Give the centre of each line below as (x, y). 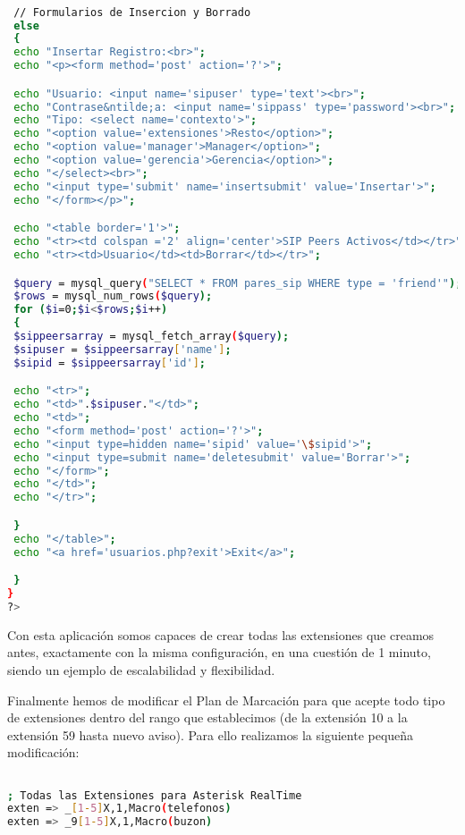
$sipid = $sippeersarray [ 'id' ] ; (110, 363)
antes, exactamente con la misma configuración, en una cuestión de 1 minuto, (219, 652)
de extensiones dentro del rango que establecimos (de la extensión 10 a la (207, 717)
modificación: (43, 752)
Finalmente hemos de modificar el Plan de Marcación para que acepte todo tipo (226, 700)
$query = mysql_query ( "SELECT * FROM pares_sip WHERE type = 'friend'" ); (238, 283)
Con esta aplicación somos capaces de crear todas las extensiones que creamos (221, 634)
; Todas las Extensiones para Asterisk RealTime (155, 795)
